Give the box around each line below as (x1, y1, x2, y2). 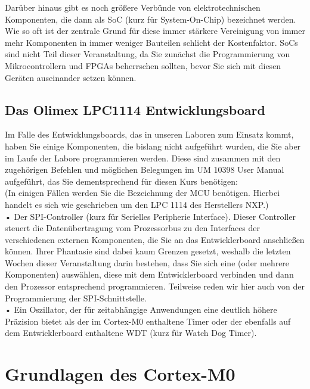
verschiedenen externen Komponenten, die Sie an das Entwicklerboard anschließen (5, 233, 305, 245)
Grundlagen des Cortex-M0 (5, 362, 235, 386)
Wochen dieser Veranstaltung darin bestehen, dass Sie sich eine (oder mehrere (5, 256, 290, 269)
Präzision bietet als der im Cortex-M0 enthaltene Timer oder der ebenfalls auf (5, 315, 291, 327)
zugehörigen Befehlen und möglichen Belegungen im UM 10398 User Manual (5, 163, 284, 176)
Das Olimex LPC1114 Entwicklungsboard (5, 100, 265, 119)
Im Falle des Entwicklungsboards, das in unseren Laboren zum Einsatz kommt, (5, 128, 294, 141)
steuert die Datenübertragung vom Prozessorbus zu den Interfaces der (5, 222, 261, 234)
